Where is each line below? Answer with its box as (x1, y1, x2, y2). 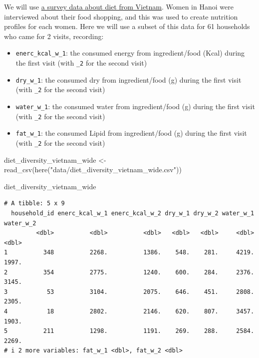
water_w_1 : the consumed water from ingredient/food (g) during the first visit (15, 101, 255, 111)
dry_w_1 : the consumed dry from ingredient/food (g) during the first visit (15, 74, 242, 85)
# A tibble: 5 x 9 (4, 200, 65, 207)
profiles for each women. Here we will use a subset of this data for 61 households (4, 21, 250, 32)
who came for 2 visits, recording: (4, 31, 104, 41)
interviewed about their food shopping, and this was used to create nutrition (4, 11, 238, 22)
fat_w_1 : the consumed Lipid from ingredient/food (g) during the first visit (15, 128, 247, 138)
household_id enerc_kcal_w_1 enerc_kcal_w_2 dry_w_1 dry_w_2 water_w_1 (11, 210, 255, 217)
